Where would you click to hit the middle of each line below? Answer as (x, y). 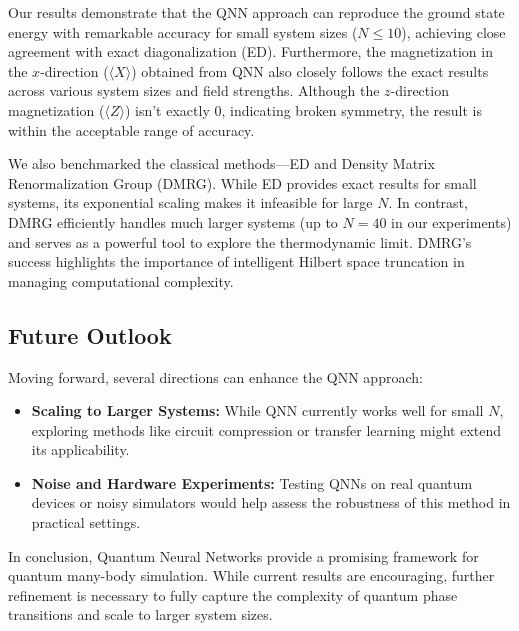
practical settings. (86, 522)
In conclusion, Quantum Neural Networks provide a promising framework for (243, 555)
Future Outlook (90, 334)
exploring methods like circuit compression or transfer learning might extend (266, 429)
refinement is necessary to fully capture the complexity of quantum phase (233, 594)
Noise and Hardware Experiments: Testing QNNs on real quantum (252, 482)
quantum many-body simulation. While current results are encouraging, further (251, 575)
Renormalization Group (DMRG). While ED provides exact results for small (242, 182)
